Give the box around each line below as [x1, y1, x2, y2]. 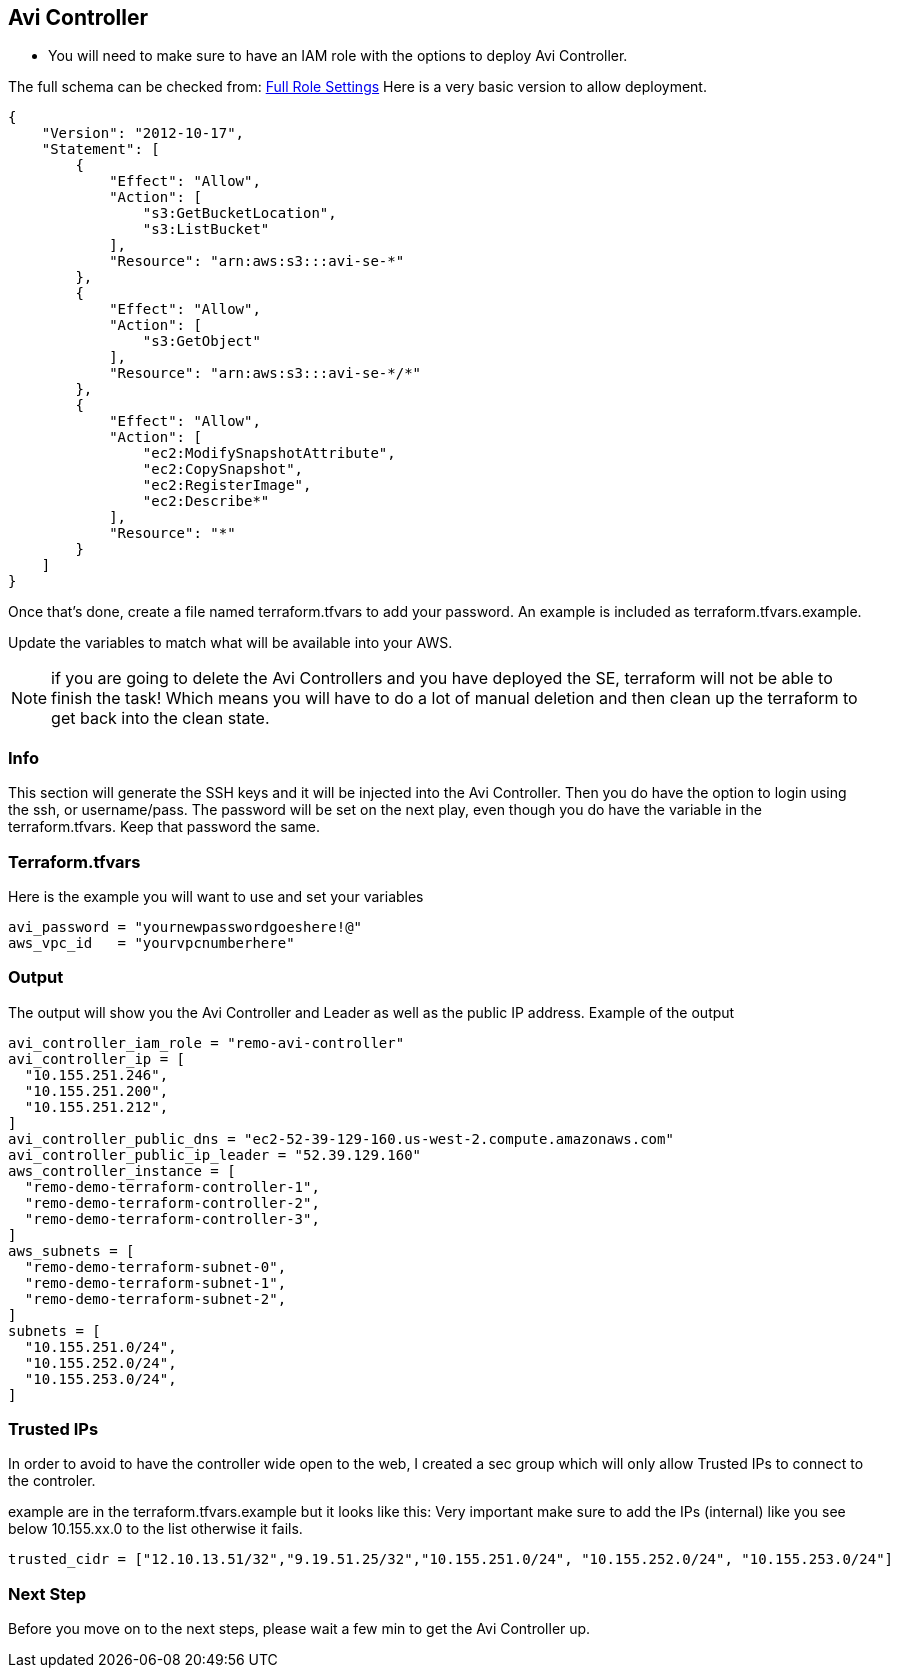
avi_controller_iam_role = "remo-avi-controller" [8, 1034, 405, 1051]
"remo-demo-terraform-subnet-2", [24, 1290, 287, 1307]
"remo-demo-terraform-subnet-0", [24, 1258, 287, 1275]
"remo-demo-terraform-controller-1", [24, 1178, 320, 1195]
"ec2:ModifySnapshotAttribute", [142, 445, 396, 462]
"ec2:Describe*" [142, 493, 270, 510]
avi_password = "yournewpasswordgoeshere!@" [8, 918, 363, 935]
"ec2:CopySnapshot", [142, 461, 304, 478]
